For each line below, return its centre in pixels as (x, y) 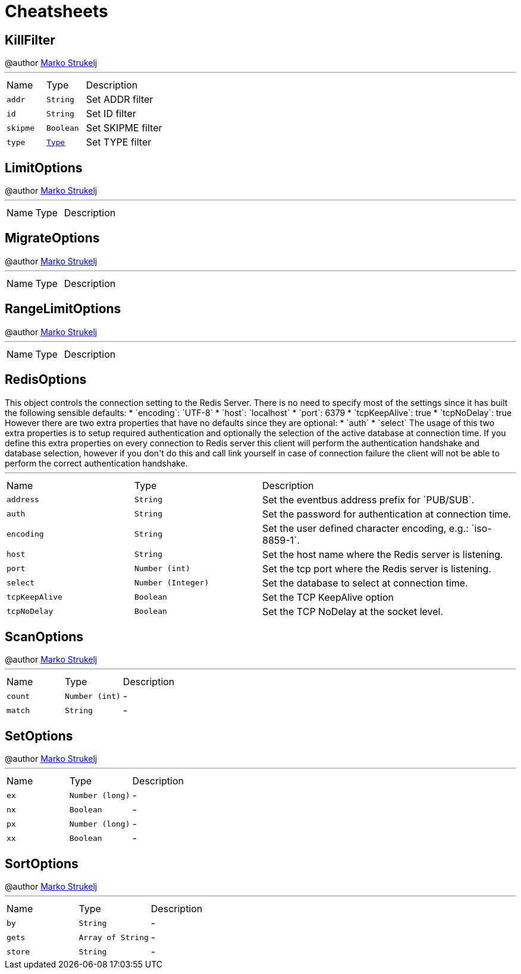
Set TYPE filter (119, 142)
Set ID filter (111, 114)
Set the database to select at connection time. (365, 583)
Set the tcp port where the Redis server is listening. (377, 568)
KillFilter (30, 40)
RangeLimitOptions (63, 309)
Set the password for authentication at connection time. (387, 514)
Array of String (114, 937)
